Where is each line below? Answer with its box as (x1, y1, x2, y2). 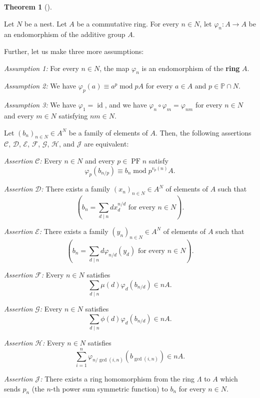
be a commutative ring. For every (76, 18, 179, 28)
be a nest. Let (24, 18, 67, 28)
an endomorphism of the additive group (4, 29, 125, 39)
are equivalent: (84, 138, 129, 149)
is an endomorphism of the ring (141, 62, 240, 73)
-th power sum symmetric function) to (50, 383, 168, 393)
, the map (99, 62, 129, 73)
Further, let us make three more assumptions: (4, 45, 144, 56)
